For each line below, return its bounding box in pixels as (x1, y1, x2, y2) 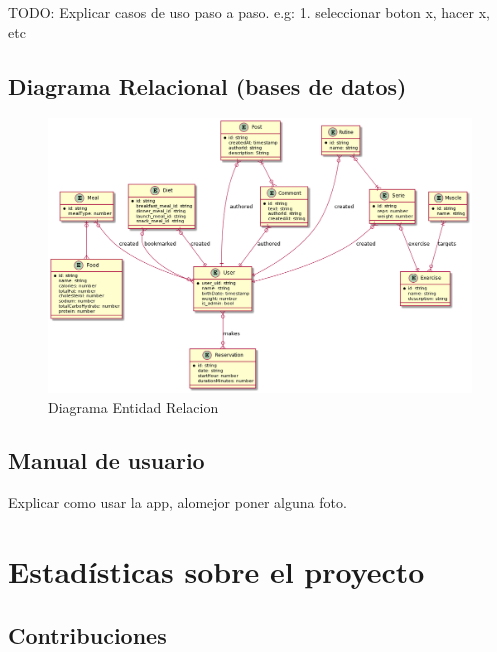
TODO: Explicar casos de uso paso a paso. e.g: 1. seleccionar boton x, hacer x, (8, 2, 490, 22)
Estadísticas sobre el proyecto (8, 551, 425, 592)
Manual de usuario (8, 445, 205, 476)
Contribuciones (8, 619, 167, 650)
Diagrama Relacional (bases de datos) (8, 70, 407, 101)
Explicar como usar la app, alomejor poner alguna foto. (8, 492, 347, 513)
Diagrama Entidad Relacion (48, 396, 219, 417)
